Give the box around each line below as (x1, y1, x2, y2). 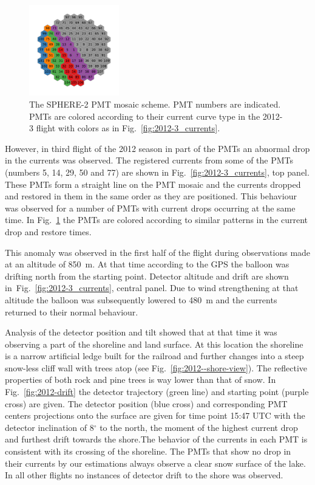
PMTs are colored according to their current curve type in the (29, 109, 260, 122)
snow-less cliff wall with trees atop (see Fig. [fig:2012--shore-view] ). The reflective (5, 361, 308, 374)
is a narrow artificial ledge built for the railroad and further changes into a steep (5, 349, 304, 362)
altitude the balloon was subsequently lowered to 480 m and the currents (5, 293, 277, 306)
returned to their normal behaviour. (5, 305, 138, 318)
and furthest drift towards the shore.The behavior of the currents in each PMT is (5, 433, 308, 445)
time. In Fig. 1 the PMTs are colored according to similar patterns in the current (5, 213, 308, 226)
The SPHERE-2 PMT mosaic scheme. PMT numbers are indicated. (29, 98, 281, 110)
